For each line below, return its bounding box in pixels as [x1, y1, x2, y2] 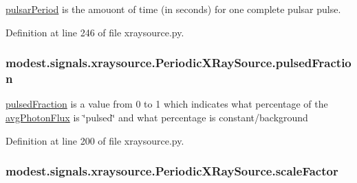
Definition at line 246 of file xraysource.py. [6, 25, 184, 39]
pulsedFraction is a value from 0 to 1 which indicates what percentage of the [6, 97, 328, 111]
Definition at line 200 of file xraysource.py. [6, 133, 184, 147]
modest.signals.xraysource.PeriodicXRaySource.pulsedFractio [6, 54, 351, 71]
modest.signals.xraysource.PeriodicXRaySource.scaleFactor [6, 162, 338, 180]
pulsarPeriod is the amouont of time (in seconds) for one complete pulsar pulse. [6, 2, 341, 16]
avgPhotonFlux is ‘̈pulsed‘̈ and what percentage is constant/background [6, 110, 308, 124]
